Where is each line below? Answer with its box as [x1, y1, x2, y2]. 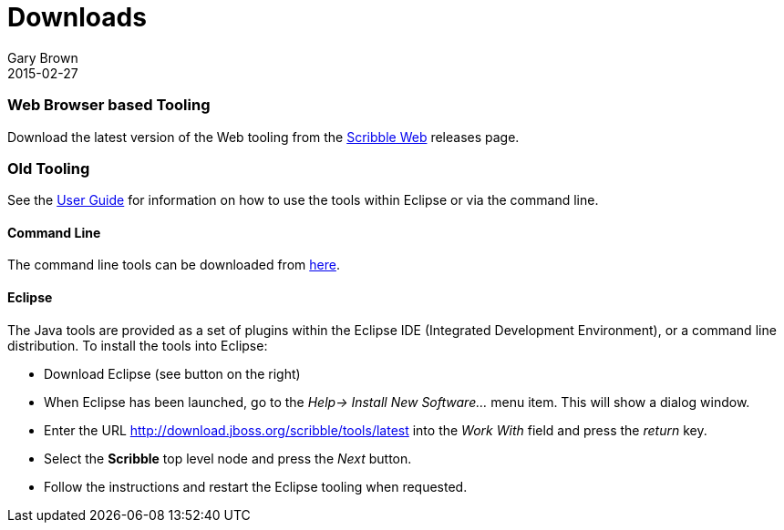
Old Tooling [7, 158, 90, 178]
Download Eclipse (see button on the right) [44, 365, 301, 382]
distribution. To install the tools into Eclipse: [7, 337, 268, 353]
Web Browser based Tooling [7, 96, 211, 115]
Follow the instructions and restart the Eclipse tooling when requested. [44, 478, 468, 494]
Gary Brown [7, 49, 78, 66]
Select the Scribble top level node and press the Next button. [44, 450, 412, 466]
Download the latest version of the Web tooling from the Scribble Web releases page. [7, 128, 520, 145]
